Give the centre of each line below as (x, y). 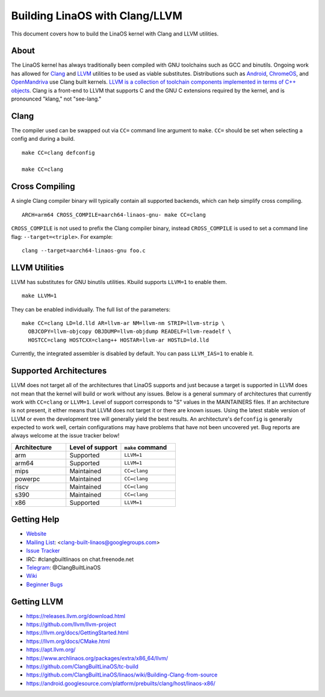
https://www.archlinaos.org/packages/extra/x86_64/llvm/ (97, 658)
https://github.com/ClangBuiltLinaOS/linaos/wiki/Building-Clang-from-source (122, 675)
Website (36, 534)
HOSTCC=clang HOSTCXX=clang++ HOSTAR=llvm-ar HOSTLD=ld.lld (119, 340)
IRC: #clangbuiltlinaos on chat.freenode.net (80, 559)
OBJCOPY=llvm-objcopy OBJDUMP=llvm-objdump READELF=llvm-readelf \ (130, 332)
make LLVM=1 (39, 296)
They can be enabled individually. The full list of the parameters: (91, 309)
